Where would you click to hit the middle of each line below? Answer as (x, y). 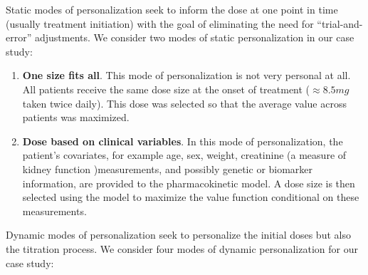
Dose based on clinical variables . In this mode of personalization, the (183, 141)
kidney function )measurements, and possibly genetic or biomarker (168, 168)
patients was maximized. (76, 117)
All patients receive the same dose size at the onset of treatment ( (166, 89)
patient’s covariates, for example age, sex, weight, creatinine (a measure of (184, 155)
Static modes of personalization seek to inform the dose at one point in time (172, 9)
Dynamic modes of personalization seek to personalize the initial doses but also (178, 235)
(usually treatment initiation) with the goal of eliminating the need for (160, 23)
